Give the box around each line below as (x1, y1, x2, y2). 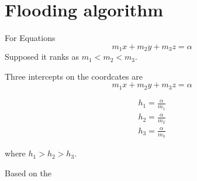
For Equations (5, 32, 56, 44)
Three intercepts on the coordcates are (5, 70, 143, 82)
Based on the (5, 166, 51, 179)
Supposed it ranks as (5, 50, 80, 63)
